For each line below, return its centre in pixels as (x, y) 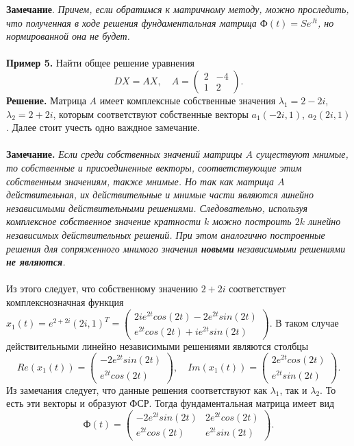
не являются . (36, 262)
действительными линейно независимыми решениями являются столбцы (157, 345)
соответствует (257, 289)
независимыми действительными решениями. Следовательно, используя (157, 208)
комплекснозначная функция (65, 302)
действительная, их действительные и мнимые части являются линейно (160, 195)
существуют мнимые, (302, 154)
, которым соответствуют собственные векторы (151, 114)
